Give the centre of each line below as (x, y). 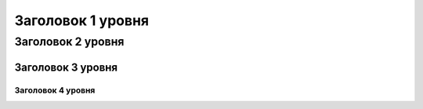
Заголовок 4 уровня (55, 90)
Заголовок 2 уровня (69, 42)
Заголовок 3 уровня (66, 67)
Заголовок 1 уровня (81, 20)
